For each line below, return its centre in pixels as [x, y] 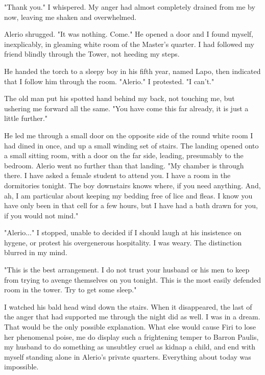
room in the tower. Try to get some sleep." [70, 290]
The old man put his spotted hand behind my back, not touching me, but [119, 98]
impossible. [21, 367]
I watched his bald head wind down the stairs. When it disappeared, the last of [128, 306]
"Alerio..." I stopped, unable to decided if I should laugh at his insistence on [123, 232]
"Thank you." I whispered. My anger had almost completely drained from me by [130, 7]
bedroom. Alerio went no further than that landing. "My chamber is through [124, 165]
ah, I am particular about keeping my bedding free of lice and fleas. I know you [128, 195]
